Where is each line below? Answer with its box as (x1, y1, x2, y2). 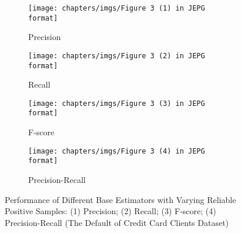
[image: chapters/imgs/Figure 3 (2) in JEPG (28, 51, 205, 60)
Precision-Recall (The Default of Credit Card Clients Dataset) (5, 216, 229, 228)
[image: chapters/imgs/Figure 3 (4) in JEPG (28, 147, 205, 155)
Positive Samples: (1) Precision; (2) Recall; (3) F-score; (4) (5, 205, 216, 217)
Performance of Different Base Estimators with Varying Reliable (5, 193, 236, 205)
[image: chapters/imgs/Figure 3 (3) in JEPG (28, 99, 205, 108)
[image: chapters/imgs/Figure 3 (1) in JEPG (28, 4, 205, 12)
